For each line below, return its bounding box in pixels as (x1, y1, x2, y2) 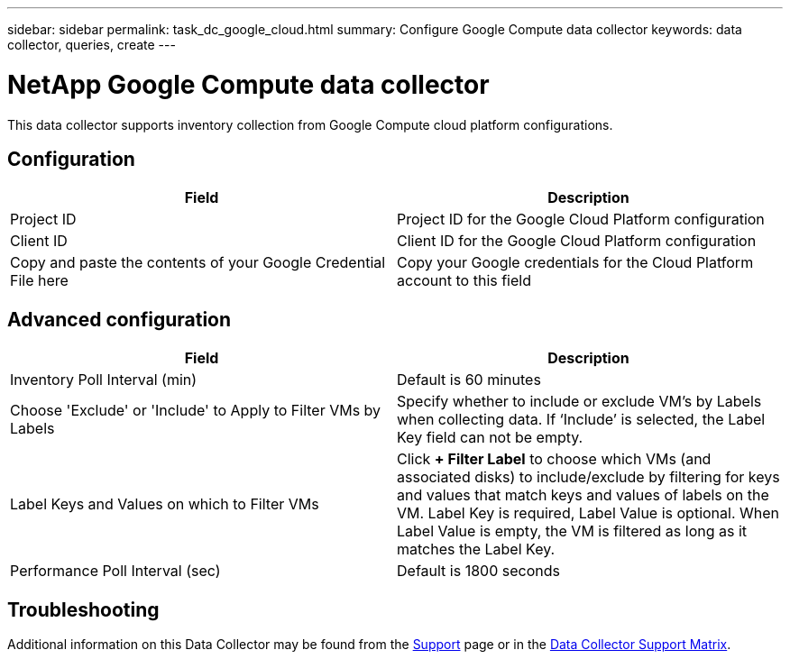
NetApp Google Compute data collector (7, 69, 490, 100)
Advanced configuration (7, 307, 232, 331)
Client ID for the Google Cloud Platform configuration (397, 232, 757, 251)
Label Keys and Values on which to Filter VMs (10, 495, 319, 514)
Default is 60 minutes (397, 371, 541, 389)
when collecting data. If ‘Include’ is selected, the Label (397, 410, 766, 429)
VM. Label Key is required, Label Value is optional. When (397, 504, 780, 523)
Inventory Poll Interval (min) (10, 371, 197, 389)
